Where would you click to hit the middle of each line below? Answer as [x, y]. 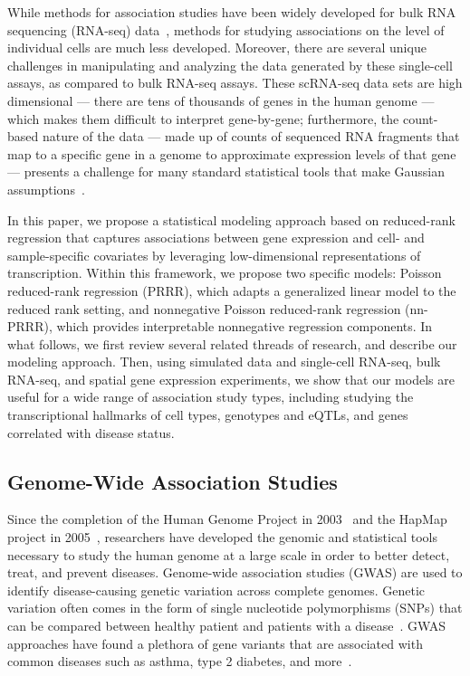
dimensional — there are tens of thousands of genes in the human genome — [221, 100]
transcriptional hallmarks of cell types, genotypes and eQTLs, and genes [208, 415]
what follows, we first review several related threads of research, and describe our [232, 343]
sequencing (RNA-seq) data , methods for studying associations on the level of [226, 29]
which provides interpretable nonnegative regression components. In [245, 326]
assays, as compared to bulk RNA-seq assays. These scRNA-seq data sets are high [235, 83]
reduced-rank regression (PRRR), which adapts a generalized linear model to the [232, 290]
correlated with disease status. [91, 432]
